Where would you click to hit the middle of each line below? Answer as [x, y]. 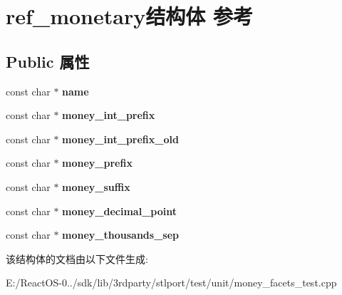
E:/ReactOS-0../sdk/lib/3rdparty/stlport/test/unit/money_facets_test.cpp [171, 283]
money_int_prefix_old [120, 139]
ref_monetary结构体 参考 [129, 16]
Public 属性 [48, 61]
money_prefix [97, 163]
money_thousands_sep [120, 235]
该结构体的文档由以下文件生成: [77, 258]
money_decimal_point [119, 211]
